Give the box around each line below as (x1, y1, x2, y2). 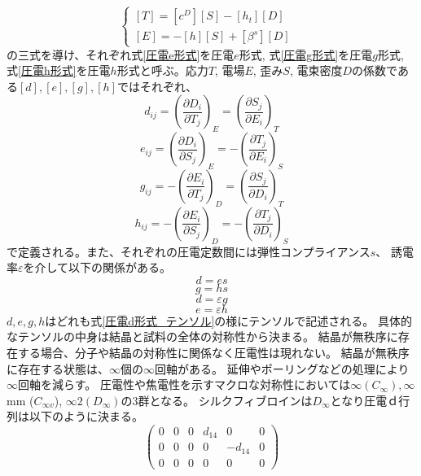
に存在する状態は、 (7, 360, 109, 377)
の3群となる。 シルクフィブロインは (121, 391, 313, 408)
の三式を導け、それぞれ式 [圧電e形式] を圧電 (7, 46, 235, 63)
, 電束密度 (289, 62, 343, 79)
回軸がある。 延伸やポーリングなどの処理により (155, 360, 410, 377)
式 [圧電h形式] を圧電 (7, 62, 111, 79)
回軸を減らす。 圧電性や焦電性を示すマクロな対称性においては (18, 376, 351, 393)
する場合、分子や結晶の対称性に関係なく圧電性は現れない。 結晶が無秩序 (17, 343, 410, 360)
